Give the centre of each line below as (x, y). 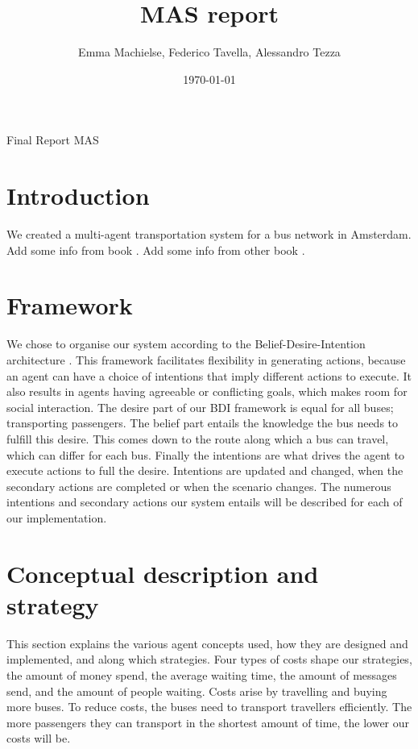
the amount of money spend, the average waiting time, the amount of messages (202, 674)
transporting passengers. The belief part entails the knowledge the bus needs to (203, 423)
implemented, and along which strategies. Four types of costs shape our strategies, (209, 659)
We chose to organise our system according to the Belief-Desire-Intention (186, 344)
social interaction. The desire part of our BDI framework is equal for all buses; (200, 407)
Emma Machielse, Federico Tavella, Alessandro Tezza (209, 52)
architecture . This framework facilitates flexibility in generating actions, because (206, 359)
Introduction (78, 196)
